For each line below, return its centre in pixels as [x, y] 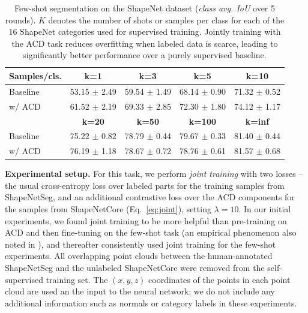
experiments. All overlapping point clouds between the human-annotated [139, 256]
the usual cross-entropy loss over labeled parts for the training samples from [145, 185]
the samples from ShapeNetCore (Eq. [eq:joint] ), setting [108, 209]
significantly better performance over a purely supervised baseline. [145, 55]
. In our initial [265, 209]
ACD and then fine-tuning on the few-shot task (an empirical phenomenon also [151, 232]
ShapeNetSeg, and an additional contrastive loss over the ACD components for [150, 197]
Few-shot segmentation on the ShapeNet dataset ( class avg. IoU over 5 [144, 8]
